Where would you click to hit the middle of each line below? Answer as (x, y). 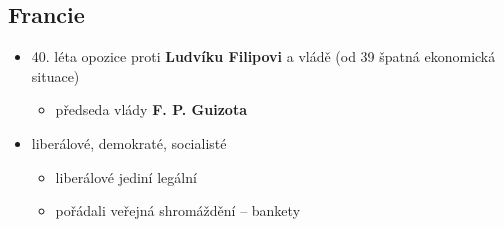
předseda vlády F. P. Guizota (151, 109)
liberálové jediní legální (126, 176)
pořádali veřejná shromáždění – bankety (178, 210)
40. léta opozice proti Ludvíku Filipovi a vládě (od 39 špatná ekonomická (263, 56)
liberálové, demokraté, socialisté (129, 142)
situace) (55, 75)
